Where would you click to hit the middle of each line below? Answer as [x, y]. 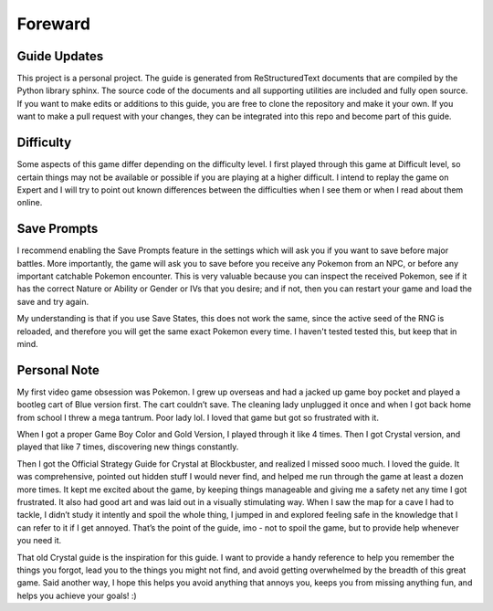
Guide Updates [60, 56]
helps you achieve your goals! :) [77, 595]
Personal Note [58, 370]
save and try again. [53, 301]
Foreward [54, 24]
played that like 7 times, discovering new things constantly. [128, 447]
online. [30, 203]
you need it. [39, 541]
